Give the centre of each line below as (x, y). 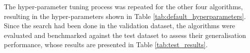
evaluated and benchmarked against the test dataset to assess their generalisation (125, 35)
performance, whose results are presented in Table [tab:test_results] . (106, 44)
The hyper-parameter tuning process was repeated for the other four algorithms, (124, 6)
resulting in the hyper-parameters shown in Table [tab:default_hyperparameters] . (125, 16)
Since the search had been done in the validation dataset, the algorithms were (120, 26)
